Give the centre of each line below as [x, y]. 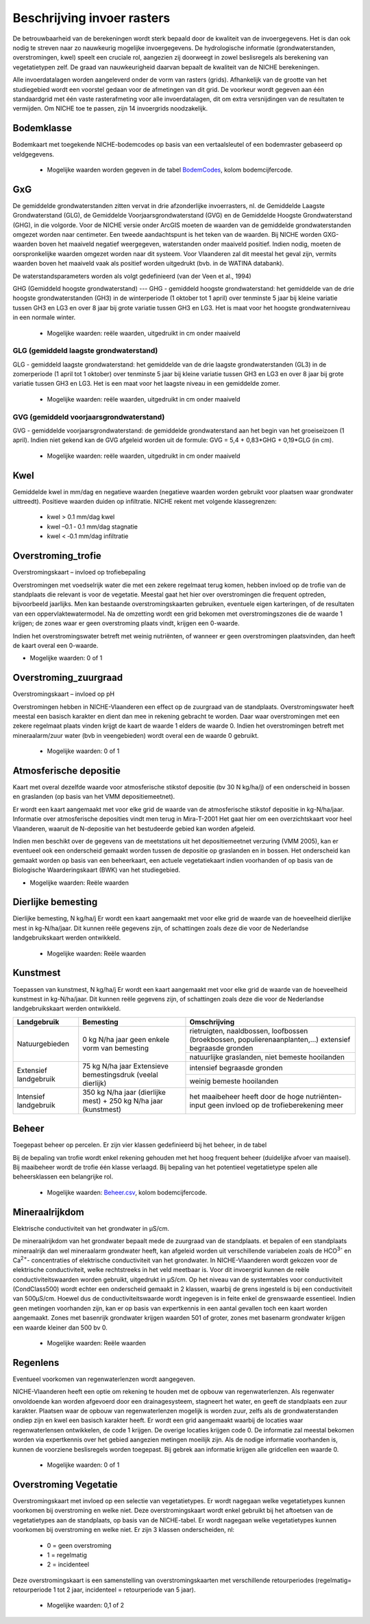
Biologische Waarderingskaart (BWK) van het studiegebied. [97, 870]
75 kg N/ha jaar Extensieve [126, 1066]
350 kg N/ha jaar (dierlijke [124, 1092]
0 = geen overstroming [79, 1545]
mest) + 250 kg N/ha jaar [123, 1100]
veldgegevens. [34, 154]
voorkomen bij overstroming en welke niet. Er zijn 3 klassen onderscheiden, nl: [124, 1530]
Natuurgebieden [43, 1044]
